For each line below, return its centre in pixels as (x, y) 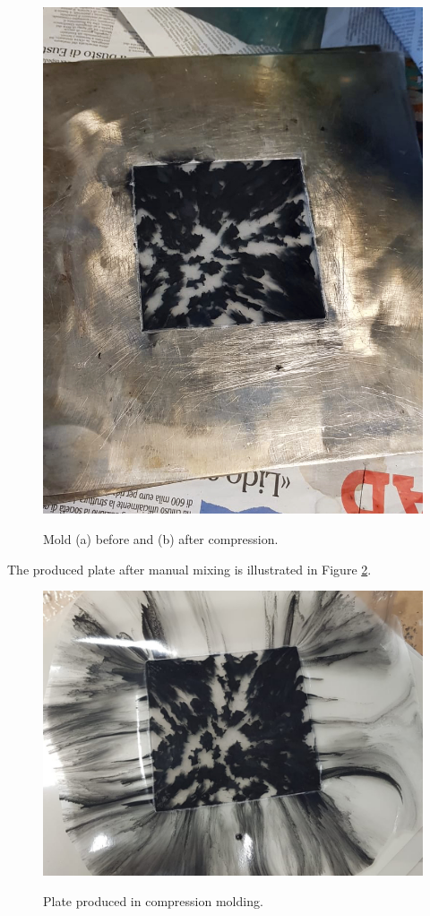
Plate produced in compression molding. (153, 900)
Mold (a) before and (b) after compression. (161, 538)
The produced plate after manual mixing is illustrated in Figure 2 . (189, 569)
